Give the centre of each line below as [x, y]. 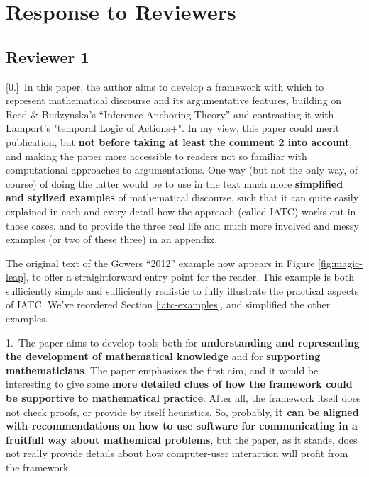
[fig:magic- [341, 263]
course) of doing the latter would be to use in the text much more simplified [175, 183]
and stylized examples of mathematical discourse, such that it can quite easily [182, 197]
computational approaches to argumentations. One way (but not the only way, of [182, 170]
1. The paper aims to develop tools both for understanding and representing [183, 342]
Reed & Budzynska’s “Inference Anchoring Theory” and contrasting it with [170, 114]
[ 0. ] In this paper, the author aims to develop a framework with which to [165, 86]
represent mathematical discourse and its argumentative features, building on [174, 100]
